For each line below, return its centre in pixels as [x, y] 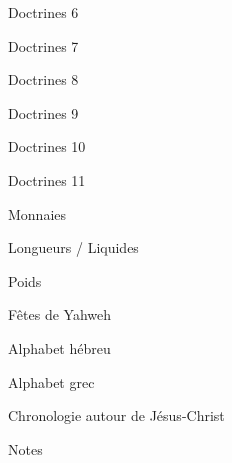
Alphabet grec [51, 381]
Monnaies [37, 213]
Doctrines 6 [43, 12]
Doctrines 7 [43, 45]
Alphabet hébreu [59, 347]
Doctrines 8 [43, 79]
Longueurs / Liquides [73, 247]
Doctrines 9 [43, 112]
